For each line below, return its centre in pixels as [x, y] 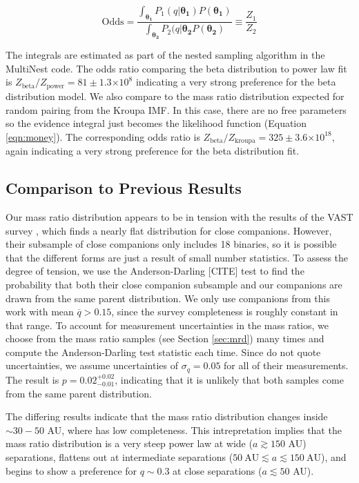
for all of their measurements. [286, 365]
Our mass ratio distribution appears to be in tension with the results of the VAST [179, 216]
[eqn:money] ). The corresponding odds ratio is [103, 136]
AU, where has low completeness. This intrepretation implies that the [194, 430]
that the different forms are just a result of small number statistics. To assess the [177, 257]
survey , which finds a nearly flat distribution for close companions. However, [169, 230]
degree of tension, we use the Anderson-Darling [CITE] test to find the [155, 271]
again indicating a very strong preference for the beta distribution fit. [153, 151]
